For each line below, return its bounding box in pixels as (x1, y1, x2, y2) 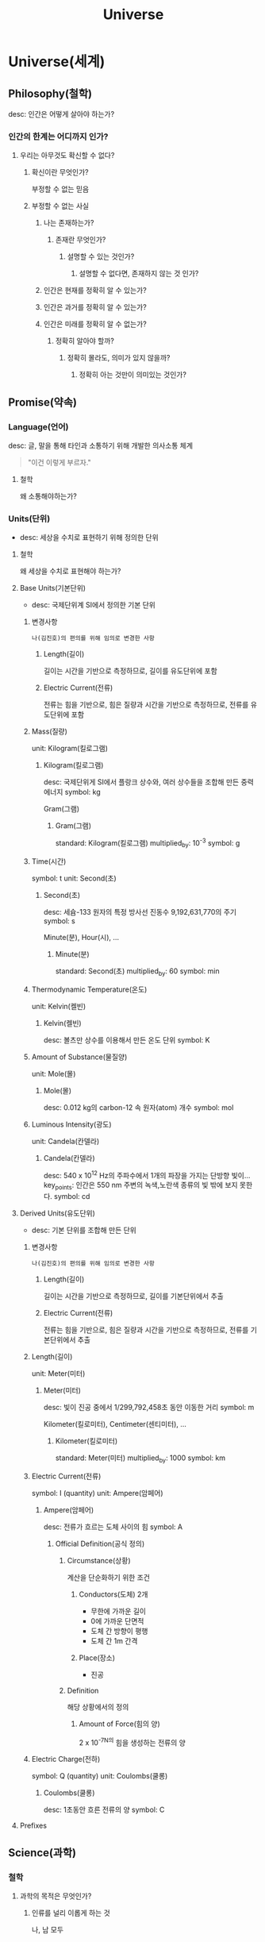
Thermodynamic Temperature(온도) (31, 984, 148, 994)
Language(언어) (8, 421, 69, 432)
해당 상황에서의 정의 (67, 1701, 129, 1712)
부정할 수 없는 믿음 (31, 184, 90, 194)
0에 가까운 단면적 (90, 1616, 144, 1625)
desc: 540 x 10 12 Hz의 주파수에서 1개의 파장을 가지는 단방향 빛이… (43, 1169, 251, 1180)
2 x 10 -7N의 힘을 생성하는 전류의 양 (79, 1736, 186, 1747)
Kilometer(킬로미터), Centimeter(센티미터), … (43, 1419, 186, 1428)
